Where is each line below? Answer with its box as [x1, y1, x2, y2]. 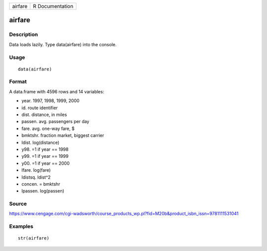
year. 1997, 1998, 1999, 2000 [21, 98, 80, 104]
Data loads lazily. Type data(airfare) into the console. [9, 41, 117, 47]
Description [9, 31, 38, 38]
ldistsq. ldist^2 [21, 174, 51, 180]
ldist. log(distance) [21, 139, 59, 145]
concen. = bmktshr [21, 181, 60, 187]
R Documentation [33, 3, 74, 9]
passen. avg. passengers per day [21, 119, 89, 125]
